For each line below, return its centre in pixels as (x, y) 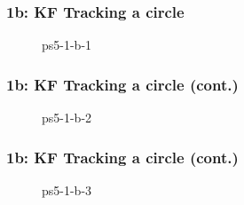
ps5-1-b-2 (67, 118)
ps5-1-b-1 (67, 45)
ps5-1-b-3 (67, 189)
